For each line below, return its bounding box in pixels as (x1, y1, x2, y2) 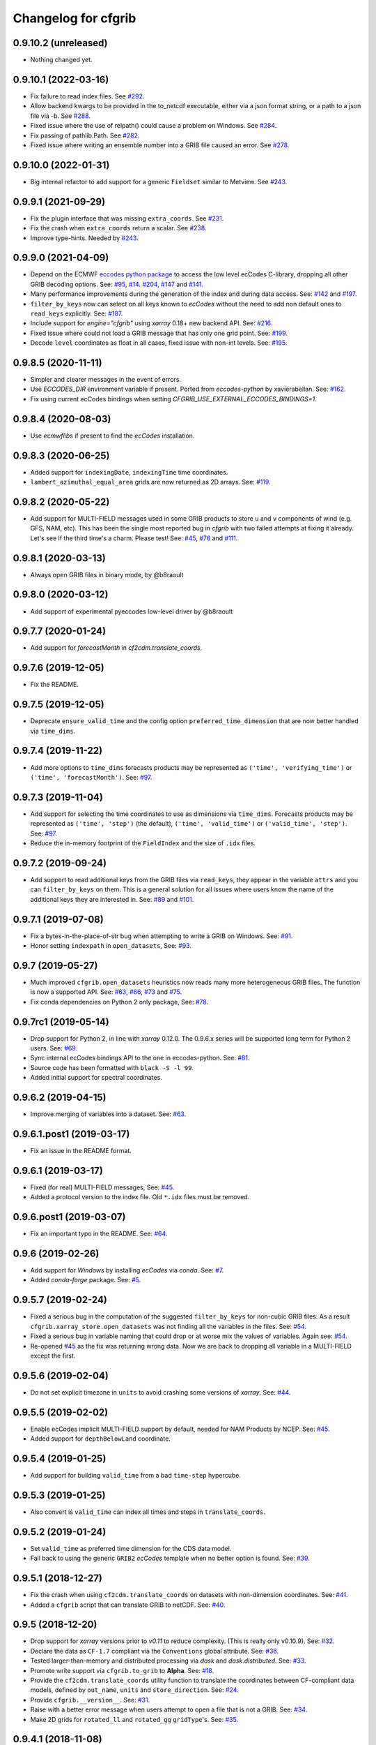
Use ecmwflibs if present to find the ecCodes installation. (30, 431, 195, 440)
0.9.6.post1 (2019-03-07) (13, 1211, 126, 1223)
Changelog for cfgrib (13, 10, 136, 26)
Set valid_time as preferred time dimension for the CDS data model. (30, 1544, 232, 1552)
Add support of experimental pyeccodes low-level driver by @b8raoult (30, 607, 233, 616)
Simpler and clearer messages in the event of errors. (30, 376, 181, 384)
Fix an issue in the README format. (30, 1146, 132, 1154)
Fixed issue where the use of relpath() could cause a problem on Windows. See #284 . (30, 121, 277, 130)
